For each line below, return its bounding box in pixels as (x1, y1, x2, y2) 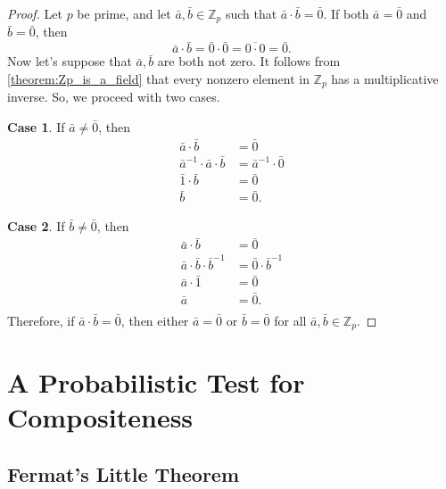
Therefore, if (7, 311, 75, 329)
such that (225, 4, 277, 22)
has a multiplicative (331, 69, 439, 87)
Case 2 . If (7, 216, 65, 235)
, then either (120, 311, 189, 329)
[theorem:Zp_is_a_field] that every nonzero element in (7, 69, 310, 87)
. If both (323, 4, 369, 22)
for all (274, 311, 307, 329)
